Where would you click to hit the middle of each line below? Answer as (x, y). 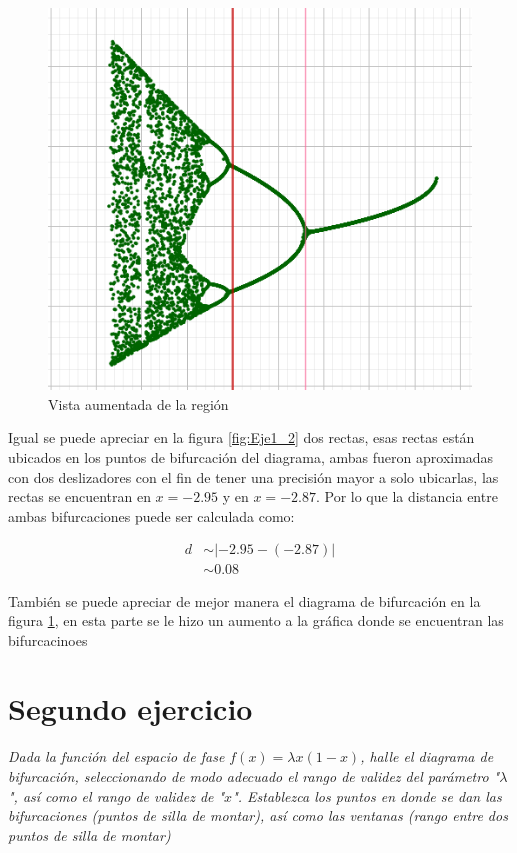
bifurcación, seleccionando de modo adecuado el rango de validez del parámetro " (254, 776)
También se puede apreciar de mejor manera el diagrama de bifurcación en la (244, 600)
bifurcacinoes (48, 639)
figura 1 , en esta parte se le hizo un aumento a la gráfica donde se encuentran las (256, 620)
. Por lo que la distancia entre (406, 496)
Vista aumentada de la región (138, 403)
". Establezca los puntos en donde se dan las (367, 795)
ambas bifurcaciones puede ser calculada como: (151, 515)
